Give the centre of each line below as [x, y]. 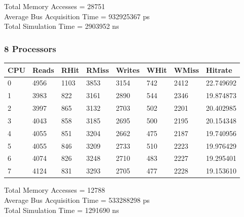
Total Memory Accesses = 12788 [55, 190]
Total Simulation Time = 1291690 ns [62, 210]
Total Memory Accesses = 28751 [55, 6]
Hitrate [219, 70]
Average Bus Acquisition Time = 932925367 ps [77, 16]
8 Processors [30, 48]
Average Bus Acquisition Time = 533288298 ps [77, 200]
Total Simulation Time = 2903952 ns [62, 26]
